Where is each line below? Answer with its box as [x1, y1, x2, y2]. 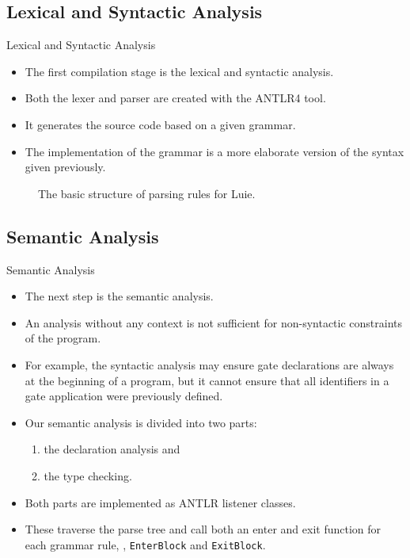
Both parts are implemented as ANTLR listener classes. [25, 494, 296, 510]
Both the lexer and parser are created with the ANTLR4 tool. [25, 90, 326, 106]
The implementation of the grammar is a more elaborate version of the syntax [25, 143, 404, 159]
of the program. [25, 330, 101, 346]
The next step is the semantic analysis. [25, 288, 214, 304]
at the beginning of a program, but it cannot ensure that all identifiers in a [25, 372, 389, 388]
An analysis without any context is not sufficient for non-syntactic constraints [25, 314, 403, 331]
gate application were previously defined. [25, 388, 223, 404]
